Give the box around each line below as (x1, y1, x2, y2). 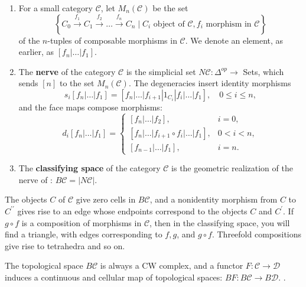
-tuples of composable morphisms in (47, 34, 177, 46)
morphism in (206, 19, 252, 28)
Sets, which (243, 65, 284, 77)
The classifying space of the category (18, 162, 161, 174)
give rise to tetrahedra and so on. (5, 239, 125, 252)
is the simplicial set (126, 65, 196, 77)
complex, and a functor (159, 259, 243, 272)
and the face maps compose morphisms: (18, 100, 162, 113)
